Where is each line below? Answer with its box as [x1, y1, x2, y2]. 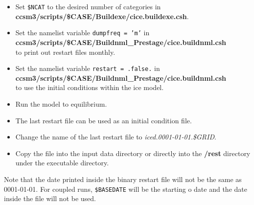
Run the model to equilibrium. [15, 98, 107, 109]
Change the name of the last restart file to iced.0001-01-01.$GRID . [15, 132, 216, 142]
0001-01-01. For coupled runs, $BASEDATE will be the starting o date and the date [4, 183, 247, 194]
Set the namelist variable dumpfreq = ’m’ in [15, 27, 150, 38]
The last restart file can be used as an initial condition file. [15, 115, 192, 125]
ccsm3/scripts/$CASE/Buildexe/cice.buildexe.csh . [15, 11, 189, 21]
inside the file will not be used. [4, 193, 96, 204]
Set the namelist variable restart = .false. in [15, 63, 160, 73]
